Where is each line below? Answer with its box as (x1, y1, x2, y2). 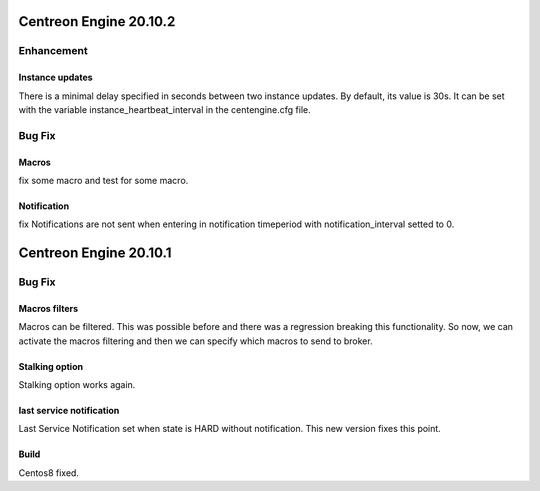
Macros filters (18, 302, 79, 314)
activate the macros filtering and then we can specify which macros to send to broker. (18, 335, 374, 347)
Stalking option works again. (18, 379, 136, 391)
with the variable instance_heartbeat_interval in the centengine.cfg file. (18, 103, 312, 115)
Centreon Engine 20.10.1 (18, 245, 172, 262)
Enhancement (18, 44, 89, 58)
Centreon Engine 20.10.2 (18, 13, 176, 30)
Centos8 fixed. (18, 466, 80, 479)
